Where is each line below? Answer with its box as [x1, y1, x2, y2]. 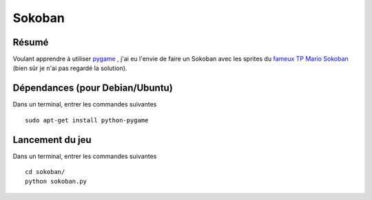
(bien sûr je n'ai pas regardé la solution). [12, 64, 127, 72]
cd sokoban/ [25, 168, 65, 176]
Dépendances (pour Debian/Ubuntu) [12, 82, 174, 94]
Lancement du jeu [12, 134, 92, 146]
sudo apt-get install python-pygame [25, 116, 149, 124]
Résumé [12, 36, 49, 48]
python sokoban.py [25, 177, 87, 186]
